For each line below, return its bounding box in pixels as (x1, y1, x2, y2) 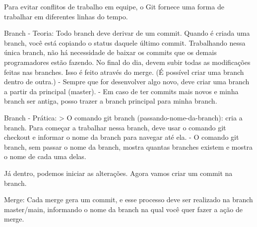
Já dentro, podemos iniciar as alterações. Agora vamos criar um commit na (4, 168, 233, 178)
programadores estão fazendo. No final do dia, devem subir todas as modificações (4, 57, 251, 67)
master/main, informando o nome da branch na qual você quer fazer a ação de (4, 204, 243, 214)
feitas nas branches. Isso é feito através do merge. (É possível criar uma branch (4, 66, 244, 77)
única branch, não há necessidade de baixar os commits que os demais (4, 47, 217, 57)
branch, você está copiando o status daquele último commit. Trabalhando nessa (4, 37, 246, 48)
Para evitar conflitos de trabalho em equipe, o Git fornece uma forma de (4, 1, 224, 11)
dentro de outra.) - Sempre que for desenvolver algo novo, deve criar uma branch (4, 76, 250, 87)
